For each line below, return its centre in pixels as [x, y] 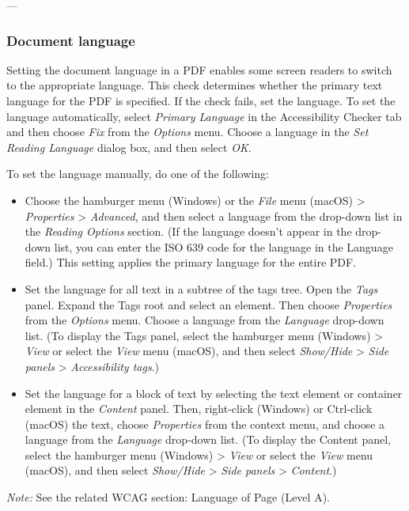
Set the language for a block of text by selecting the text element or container [214, 393]
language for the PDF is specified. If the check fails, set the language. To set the [201, 100]
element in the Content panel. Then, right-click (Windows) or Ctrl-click [199, 409]
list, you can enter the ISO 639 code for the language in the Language [223, 246]
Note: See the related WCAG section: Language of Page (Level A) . [168, 497]
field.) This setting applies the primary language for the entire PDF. [191, 262]
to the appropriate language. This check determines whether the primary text [195, 85]
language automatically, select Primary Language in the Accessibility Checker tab [204, 116]
